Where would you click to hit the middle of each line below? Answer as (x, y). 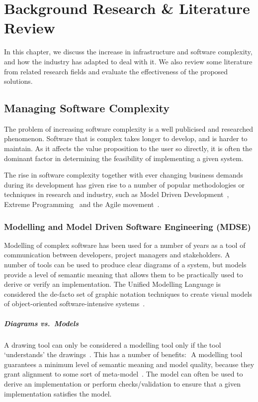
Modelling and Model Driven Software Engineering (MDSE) (128, 226)
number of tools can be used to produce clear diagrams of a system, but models (125, 265)
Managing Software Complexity (87, 108)
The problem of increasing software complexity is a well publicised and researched (129, 128)
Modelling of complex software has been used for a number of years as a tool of (125, 245)
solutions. (18, 81)
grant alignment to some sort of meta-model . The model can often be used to (124, 374)
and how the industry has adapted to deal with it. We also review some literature (128, 61)
